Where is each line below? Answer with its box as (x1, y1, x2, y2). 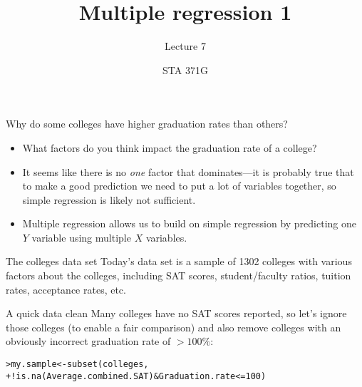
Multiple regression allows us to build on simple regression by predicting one (22, 216, 356, 231)
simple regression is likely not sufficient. (22, 192, 196, 207)
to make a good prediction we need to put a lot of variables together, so (22, 178, 336, 193)
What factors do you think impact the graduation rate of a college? (22, 140, 317, 155)
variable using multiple (31, 229, 131, 244)
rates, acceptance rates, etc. (6, 282, 126, 296)
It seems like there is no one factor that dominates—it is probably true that (22, 164, 354, 179)
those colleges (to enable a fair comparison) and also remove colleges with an (6, 319, 341, 334)
